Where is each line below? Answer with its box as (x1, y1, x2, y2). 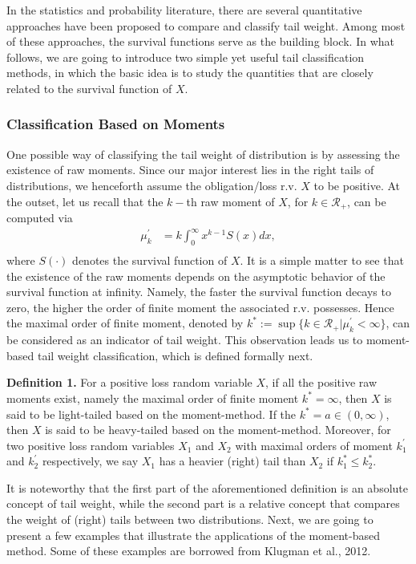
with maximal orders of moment (235, 436, 393, 453)
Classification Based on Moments (6, 114, 225, 134)
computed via (6, 209, 73, 226)
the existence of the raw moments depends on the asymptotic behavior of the (6, 267, 386, 284)
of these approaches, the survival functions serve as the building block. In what (6, 33, 394, 50)
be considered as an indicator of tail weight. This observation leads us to (6, 331, 363, 348)
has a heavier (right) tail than (159, 452, 306, 469)
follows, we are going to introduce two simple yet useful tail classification (6, 48, 365, 65)
